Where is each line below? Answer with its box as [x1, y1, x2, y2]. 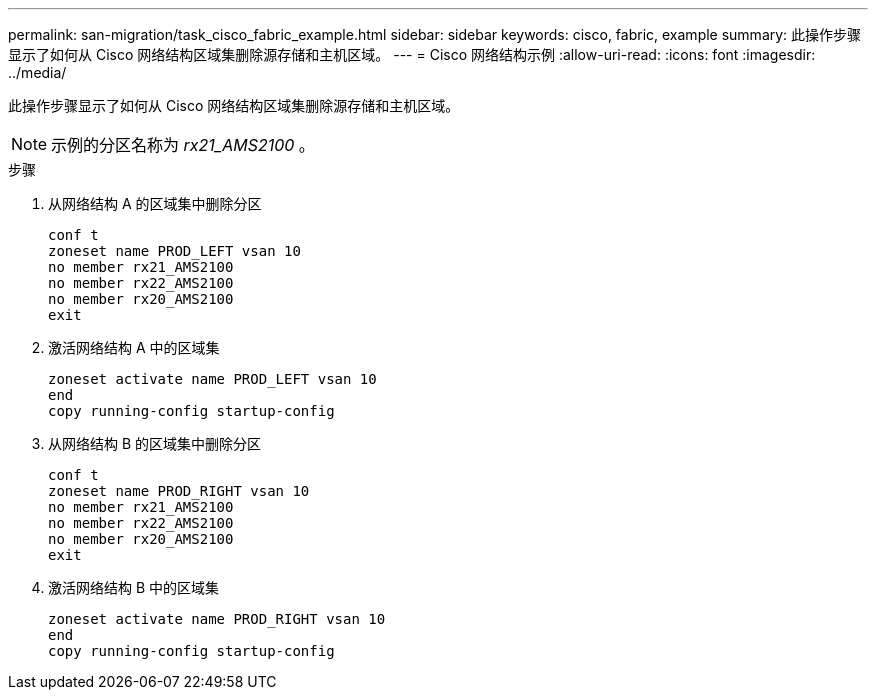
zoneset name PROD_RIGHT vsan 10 [48, 483, 310, 499]
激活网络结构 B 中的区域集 [48, 579, 220, 596]
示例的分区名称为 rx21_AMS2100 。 [51, 135, 315, 155]
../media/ [8, 64, 67, 81]
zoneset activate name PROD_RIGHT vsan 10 [48, 611, 386, 627]
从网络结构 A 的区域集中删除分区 [48, 195, 262, 212]
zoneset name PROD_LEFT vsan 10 [48, 243, 301, 259]
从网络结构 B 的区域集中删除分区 [48, 435, 262, 452]
